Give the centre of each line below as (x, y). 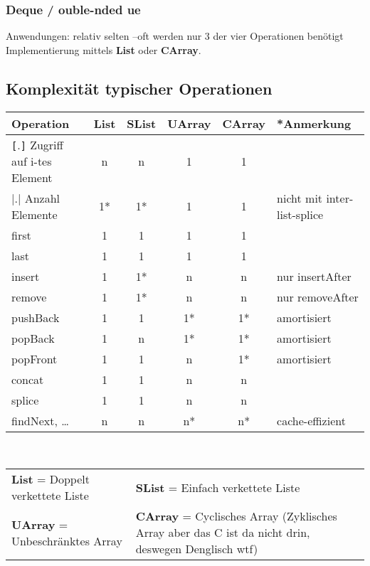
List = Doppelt (51, 479)
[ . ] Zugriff (37, 144)
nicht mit (300, 198)
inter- (340, 198)
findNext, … (40, 420)
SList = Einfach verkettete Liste (218, 487)
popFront (35, 358)
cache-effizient (311, 420)
